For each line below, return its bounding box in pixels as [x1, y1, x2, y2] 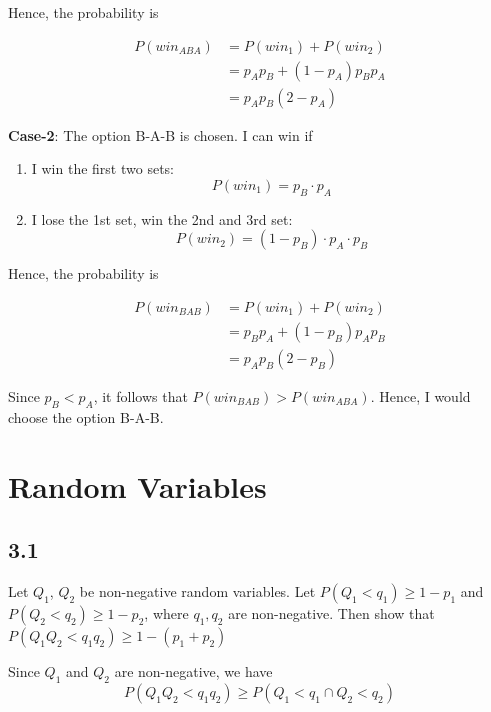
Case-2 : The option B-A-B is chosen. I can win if [8, 124, 313, 145]
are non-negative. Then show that [228, 602, 435, 623]
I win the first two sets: [31, 158, 174, 179]
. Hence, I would [370, 385, 471, 406]
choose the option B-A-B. [8, 406, 164, 427]
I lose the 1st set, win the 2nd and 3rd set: [31, 208, 293, 229]
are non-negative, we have [114, 660, 273, 681]
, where [144, 602, 189, 623]
